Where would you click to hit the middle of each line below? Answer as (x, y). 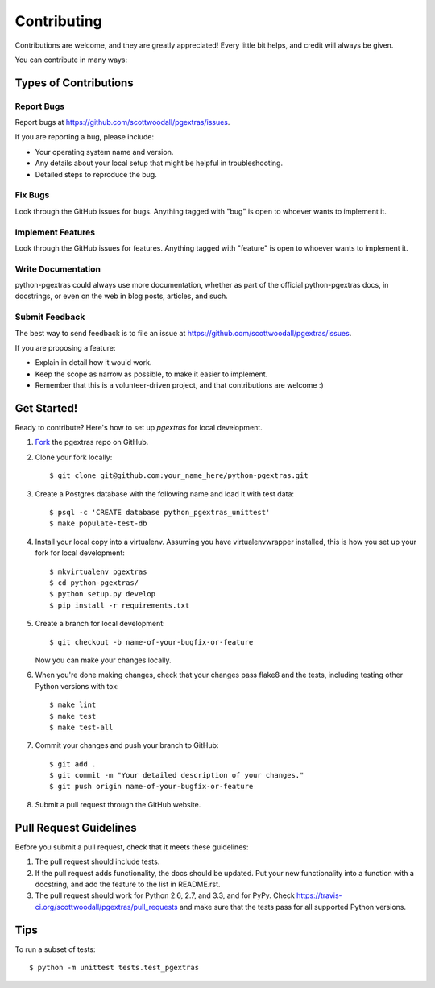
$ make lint (73, 705)
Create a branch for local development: (100, 624)
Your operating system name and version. (104, 152)
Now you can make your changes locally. (103, 660)
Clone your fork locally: (74, 457)
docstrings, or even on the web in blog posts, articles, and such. (122, 296)
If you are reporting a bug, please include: (85, 137)
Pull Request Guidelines (76, 827)
